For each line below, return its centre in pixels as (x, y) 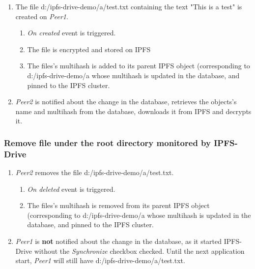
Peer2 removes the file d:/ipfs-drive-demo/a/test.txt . (95, 172)
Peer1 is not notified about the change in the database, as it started (119, 241)
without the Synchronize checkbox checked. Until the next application (139, 251)
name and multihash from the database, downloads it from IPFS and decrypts (133, 111)
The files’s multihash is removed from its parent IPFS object (118, 205)
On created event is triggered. (71, 33)
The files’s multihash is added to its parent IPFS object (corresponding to (139, 66)
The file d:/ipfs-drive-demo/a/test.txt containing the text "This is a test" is (129, 6)
